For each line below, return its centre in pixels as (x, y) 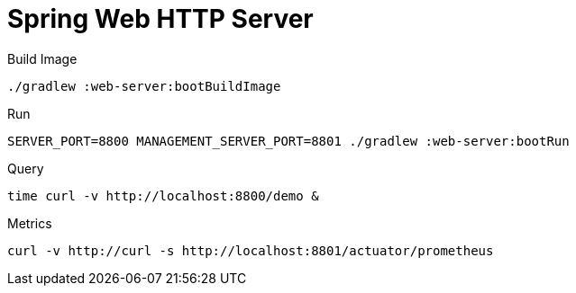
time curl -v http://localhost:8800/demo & (163, 195)
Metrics (30, 223)
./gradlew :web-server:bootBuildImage (144, 86)
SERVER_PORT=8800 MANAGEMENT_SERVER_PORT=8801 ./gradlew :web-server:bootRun (288, 141)
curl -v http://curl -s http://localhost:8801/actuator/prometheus (251, 250)
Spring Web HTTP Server (160, 19)
